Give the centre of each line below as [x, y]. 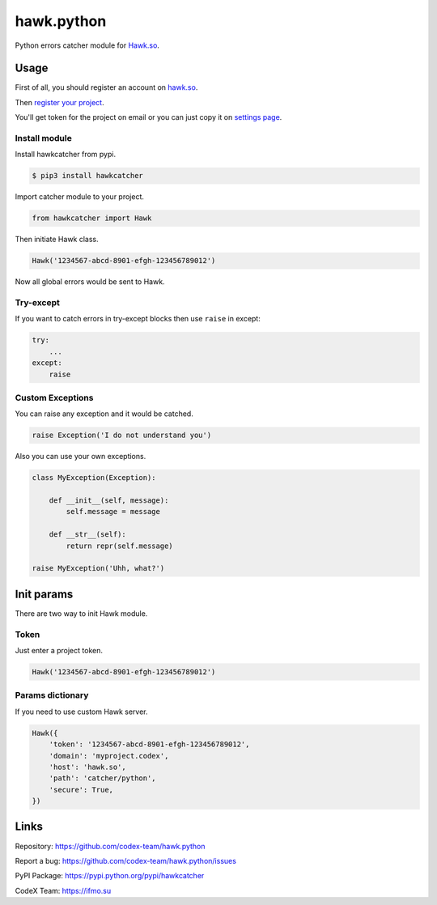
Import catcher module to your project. [80, 197]
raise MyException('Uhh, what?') [98, 568]
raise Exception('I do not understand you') [122, 436]
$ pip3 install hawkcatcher [87, 176]
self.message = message [113, 512]
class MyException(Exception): [94, 478]
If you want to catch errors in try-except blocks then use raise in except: [138, 319]
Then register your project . [59, 102]
